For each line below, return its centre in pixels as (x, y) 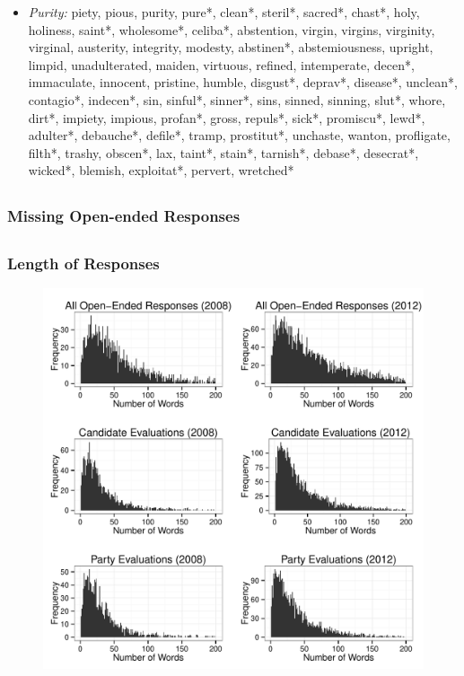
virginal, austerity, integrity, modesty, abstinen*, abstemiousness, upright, (231, 47)
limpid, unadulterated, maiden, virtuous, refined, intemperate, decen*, (221, 64)
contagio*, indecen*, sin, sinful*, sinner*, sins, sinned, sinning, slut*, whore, (237, 99)
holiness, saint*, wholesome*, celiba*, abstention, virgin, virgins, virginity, (232, 29)
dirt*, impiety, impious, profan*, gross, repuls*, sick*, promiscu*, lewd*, (227, 117)
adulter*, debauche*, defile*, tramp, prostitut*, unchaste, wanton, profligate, (239, 135)
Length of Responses (83, 263)
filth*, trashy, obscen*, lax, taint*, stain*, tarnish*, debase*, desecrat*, (223, 152)
